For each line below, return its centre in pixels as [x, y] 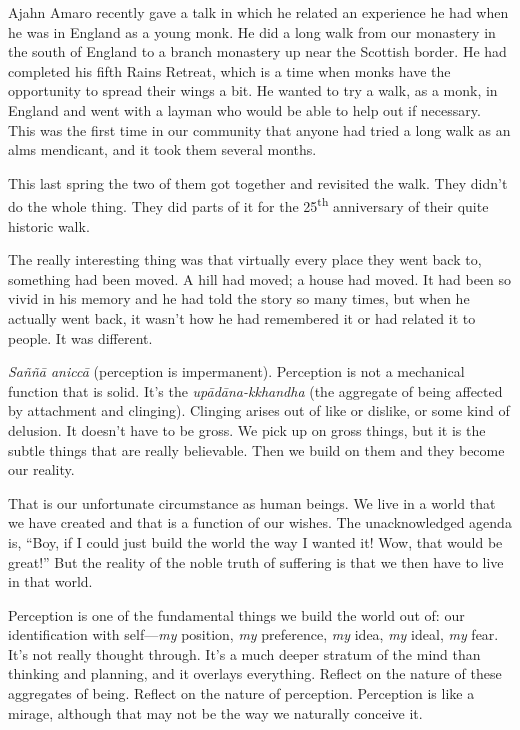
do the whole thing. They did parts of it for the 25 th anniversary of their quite [248, 204]
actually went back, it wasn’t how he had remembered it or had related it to [242, 317]
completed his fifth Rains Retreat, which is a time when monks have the [229, 70]
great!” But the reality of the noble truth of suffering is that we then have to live [256, 561]
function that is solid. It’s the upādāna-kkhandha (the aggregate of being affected [255, 390]
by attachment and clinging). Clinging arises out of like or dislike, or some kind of [259, 410]
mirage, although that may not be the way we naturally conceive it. [215, 712]
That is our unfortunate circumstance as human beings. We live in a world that [252, 502]
